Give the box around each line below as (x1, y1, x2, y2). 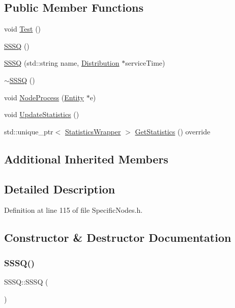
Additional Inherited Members (4, 151, 168, 166)
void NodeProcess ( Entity (4, 92, 84, 102)
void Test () (4, 23, 41, 34)
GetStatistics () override (135, 126, 211, 136)
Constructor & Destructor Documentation (4, 230, 231, 245)
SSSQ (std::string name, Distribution (4, 58, 120, 68)
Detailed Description (4, 181, 115, 197)
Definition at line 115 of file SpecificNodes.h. (4, 205, 143, 215)
